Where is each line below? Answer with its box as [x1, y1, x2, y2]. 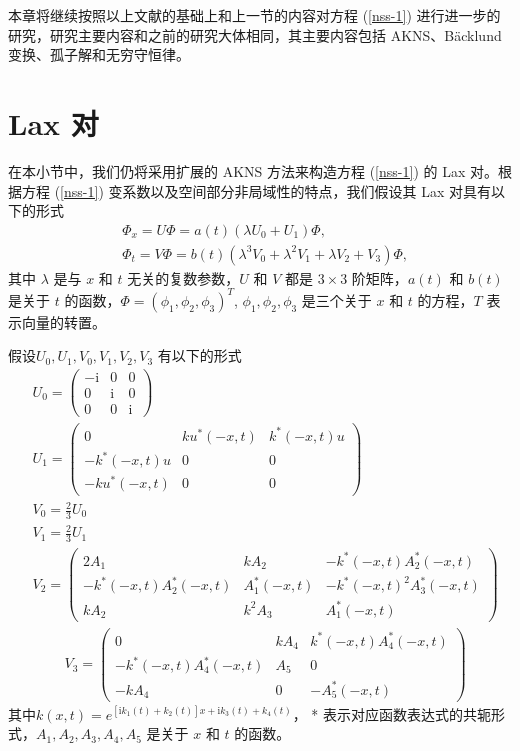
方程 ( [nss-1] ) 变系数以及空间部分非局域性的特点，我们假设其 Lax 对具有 [21, 180, 491, 201]
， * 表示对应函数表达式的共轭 [292, 703, 492, 724]
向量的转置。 [21, 311, 106, 332]
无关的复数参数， [127, 267, 240, 288]
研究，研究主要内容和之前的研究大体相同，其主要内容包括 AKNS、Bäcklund [8, 24, 502, 45]
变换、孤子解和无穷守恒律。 [8, 44, 190, 65]
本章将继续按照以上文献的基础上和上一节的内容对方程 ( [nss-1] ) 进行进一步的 [8, 5, 501, 25]
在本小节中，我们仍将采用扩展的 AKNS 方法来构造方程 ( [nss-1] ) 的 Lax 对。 [8, 160, 498, 181]
